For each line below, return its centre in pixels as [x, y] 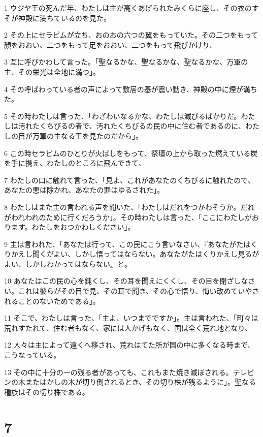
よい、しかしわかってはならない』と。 [68, 263]
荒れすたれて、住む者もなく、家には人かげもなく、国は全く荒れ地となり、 [128, 327]
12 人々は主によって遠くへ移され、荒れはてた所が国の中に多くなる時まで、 [129, 345]
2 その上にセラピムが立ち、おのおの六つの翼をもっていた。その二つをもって [131, 35]
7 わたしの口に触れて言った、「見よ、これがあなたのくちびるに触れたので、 [129, 180]
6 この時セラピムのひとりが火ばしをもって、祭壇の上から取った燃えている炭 [131, 153]
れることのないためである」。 [52, 301]
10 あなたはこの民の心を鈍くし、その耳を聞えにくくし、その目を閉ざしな [126, 281]
